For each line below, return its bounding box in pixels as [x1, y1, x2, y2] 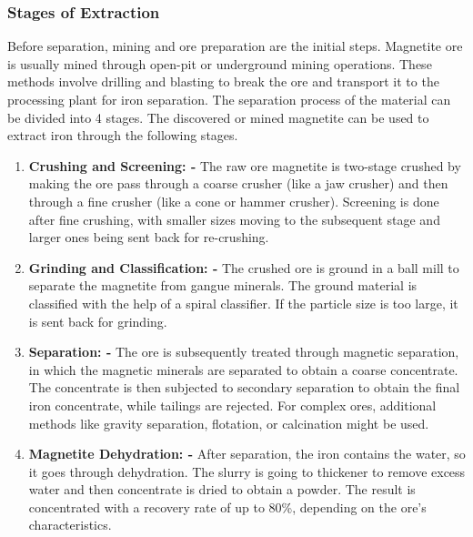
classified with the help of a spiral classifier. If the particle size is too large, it [28, 293, 458, 312]
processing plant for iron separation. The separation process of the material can [7, 90, 451, 108]
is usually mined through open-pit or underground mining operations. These [7, 54, 432, 73]
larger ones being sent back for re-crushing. [28, 228, 269, 247]
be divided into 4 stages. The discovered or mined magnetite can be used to [7, 107, 429, 127]
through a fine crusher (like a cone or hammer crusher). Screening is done [28, 191, 439, 210]
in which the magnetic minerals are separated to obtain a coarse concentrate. [28, 360, 458, 379]
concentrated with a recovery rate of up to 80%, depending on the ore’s [28, 497, 427, 516]
